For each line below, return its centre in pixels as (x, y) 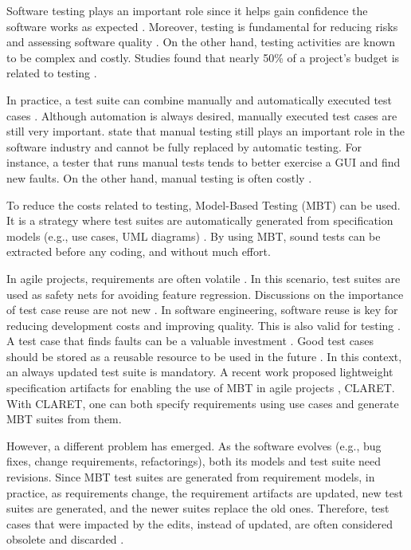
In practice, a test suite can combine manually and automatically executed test (200, 99)
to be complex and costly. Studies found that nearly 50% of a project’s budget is (203, 57)
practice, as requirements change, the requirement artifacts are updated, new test (205, 492)
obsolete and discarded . (65, 539)
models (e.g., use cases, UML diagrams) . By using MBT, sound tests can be (194, 236)
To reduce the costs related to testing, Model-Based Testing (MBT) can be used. (204, 204)
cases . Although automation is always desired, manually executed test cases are (202, 115)
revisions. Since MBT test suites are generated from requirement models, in (191, 477)
